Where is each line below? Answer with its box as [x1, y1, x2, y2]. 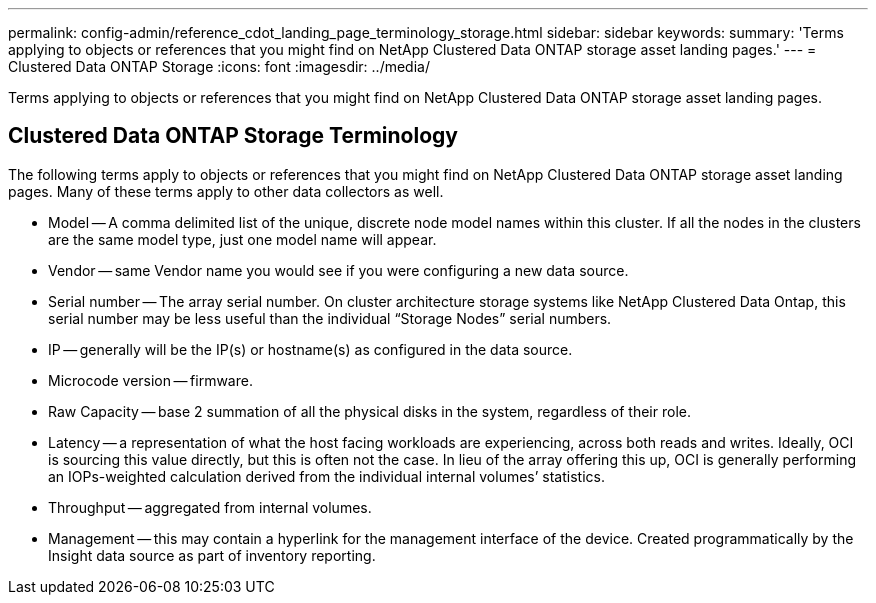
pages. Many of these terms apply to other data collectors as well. [8, 182, 444, 200]
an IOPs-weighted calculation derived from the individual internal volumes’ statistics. [48, 467, 605, 485]
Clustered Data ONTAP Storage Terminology [8, 123, 458, 149]
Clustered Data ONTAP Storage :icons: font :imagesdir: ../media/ [8, 58, 430, 75]
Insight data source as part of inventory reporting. [48, 546, 376, 564]
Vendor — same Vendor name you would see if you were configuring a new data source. [48, 261, 629, 279]
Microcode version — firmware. [48, 371, 253, 389]
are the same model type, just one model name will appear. [48, 230, 437, 248]
